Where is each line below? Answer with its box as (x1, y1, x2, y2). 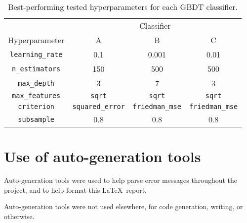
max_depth (18, 79, 55, 87)
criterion (18, 103, 55, 111)
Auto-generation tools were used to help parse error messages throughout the (4, 175, 238, 185)
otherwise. (4, 211, 35, 221)
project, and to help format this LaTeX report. (4, 184, 147, 195)
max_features (12, 92, 61, 100)
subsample (18, 115, 55, 123)
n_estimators (12, 64, 61, 73)
